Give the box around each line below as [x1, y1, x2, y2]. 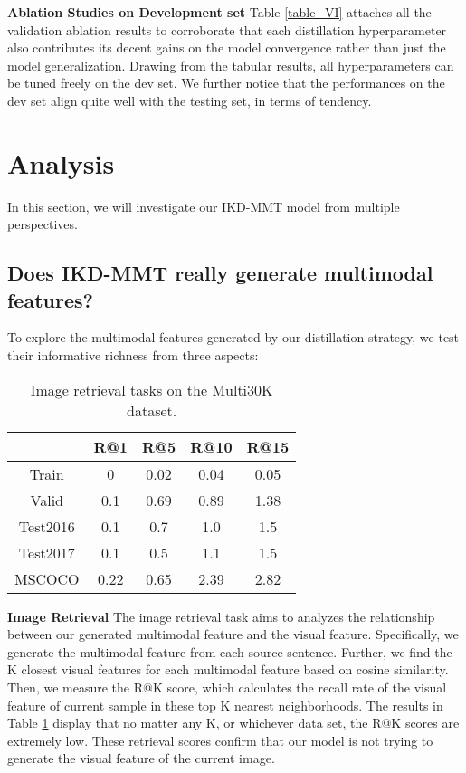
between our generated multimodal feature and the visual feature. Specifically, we [7, 625, 459, 644]
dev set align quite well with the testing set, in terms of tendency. [7, 91, 372, 110]
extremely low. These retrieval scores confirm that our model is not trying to [7, 730, 433, 749]
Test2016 [18, 515, 75, 537]
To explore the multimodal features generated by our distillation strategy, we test [7, 328, 460, 347]
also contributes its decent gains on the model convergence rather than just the [7, 38, 446, 57]
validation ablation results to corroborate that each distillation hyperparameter [7, 20, 447, 39]
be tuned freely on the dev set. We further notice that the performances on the [7, 73, 445, 92]
